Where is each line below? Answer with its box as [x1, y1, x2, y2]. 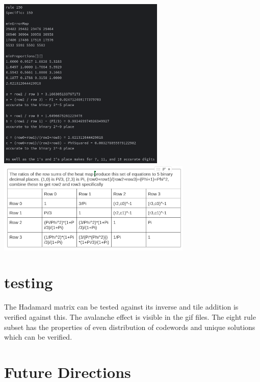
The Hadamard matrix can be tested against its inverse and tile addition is [4, 301, 239, 312]
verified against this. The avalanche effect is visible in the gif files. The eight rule [4, 311, 256, 322]
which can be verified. [4, 332, 72, 342]
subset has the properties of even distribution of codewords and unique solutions [4, 321, 255, 332]
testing [4, 272, 53, 293]
